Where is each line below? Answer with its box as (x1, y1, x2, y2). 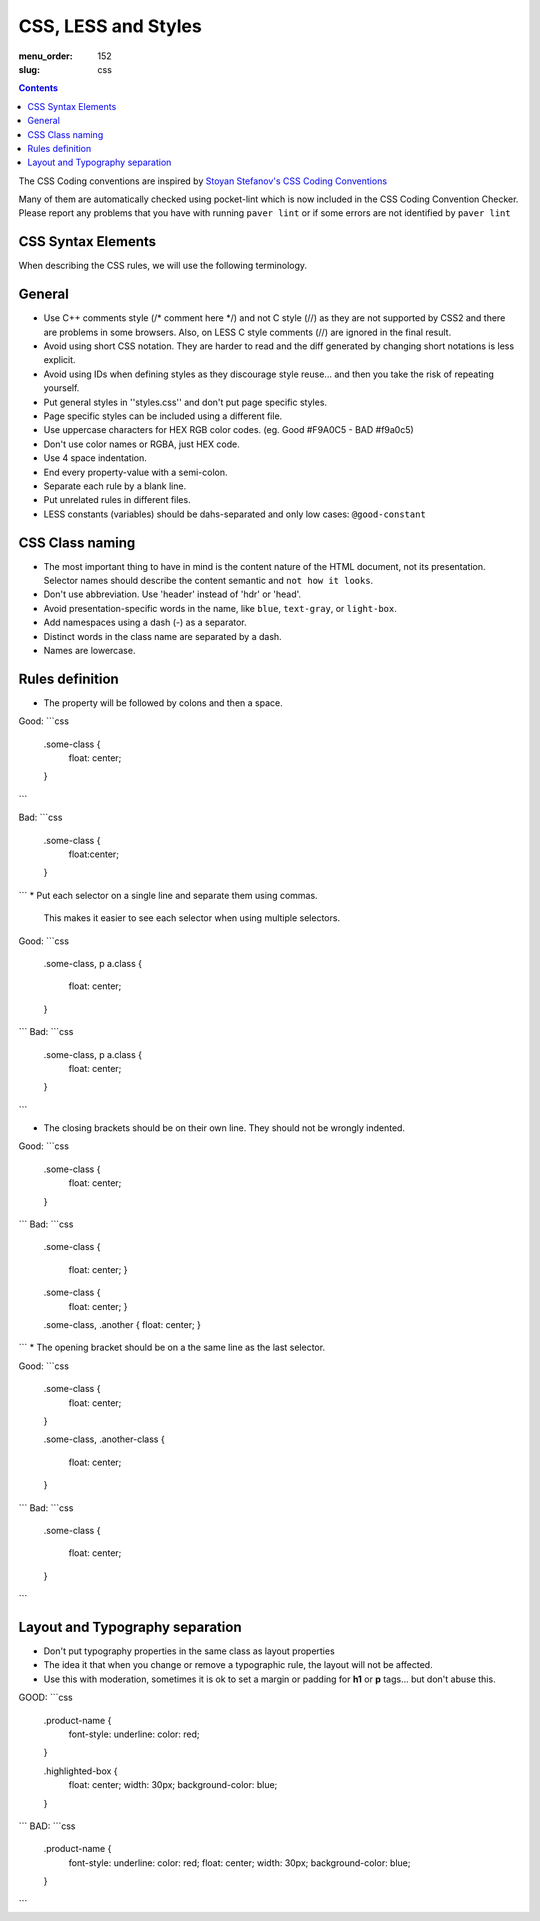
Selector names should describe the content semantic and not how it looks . (43, 575, 374, 587)
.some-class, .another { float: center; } (43, 1319, 202, 1330)
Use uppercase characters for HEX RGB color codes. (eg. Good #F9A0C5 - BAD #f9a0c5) (43, 424, 414, 436)
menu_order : (18, 50, 74, 62)
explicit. (43, 354, 76, 366)
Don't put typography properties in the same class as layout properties (43, 1645, 335, 1657)
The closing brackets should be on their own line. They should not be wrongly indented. (43, 1122, 405, 1134)
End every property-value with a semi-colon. (43, 466, 228, 478)
